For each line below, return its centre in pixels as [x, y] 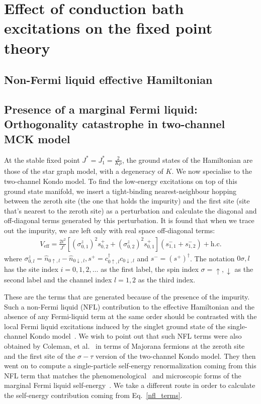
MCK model [37, 138]
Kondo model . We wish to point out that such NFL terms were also [136, 336]
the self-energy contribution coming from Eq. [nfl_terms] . [93, 395]
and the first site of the [40, 356]
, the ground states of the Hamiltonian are [187, 160]
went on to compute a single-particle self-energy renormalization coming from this [130, 366]
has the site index [31, 269]
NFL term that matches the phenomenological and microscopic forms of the [123, 375]
